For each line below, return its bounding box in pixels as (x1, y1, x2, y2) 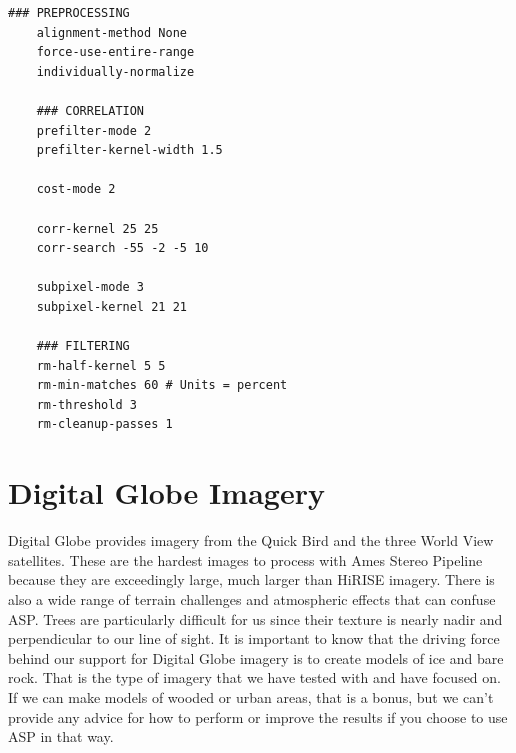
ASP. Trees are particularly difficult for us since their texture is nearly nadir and (8, 608, 503, 629)
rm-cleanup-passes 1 (36, 417, 173, 432)
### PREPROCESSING (8, 6, 130, 20)
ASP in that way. (8, 726, 114, 747)
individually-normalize (36, 64, 195, 79)
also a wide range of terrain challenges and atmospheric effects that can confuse (8, 588, 496, 609)
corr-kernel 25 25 (36, 221, 159, 236)
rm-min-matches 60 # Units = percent (36, 378, 288, 393)
